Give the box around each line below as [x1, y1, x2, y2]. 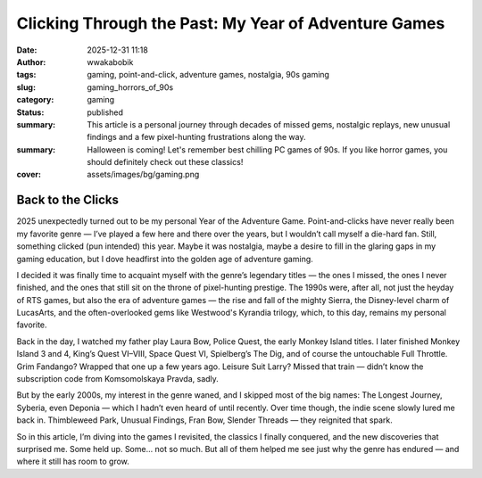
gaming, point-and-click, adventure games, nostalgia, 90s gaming [87, 70, 330, 80]
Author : [16, 56, 46, 67]
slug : [16, 81, 36, 93]
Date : [16, 45, 37, 55]
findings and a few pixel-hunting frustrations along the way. [87, 132, 306, 143]
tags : [16, 70, 37, 80]
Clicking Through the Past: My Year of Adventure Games [16, 13, 445, 33]
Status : [16, 107, 45, 118]
